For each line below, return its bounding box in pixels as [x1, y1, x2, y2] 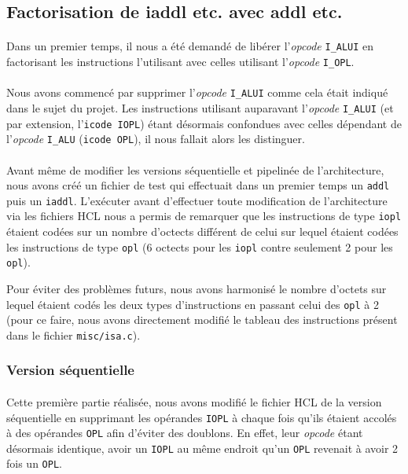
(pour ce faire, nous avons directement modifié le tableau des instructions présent [6, 311, 398, 328]
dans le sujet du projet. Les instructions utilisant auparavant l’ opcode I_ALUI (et [6, 99, 394, 116]
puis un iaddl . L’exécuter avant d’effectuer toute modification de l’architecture [6, 192, 388, 208]
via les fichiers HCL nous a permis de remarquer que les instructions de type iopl [6, 208, 402, 224]
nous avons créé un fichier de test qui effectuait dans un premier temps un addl [6, 177, 390, 193]
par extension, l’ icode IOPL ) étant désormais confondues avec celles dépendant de [6, 115, 402, 131]
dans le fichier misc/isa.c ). [6, 326, 141, 343]
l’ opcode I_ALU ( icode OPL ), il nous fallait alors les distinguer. [6, 130, 305, 147]
